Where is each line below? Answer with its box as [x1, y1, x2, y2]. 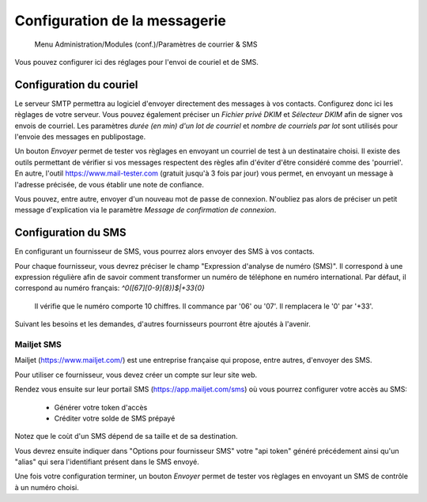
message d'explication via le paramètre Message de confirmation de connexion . [14, 206, 277, 215]
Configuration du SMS [14, 226, 127, 240]
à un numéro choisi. [14, 482, 79, 492]
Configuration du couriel [14, 77, 138, 91]
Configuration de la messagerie [14, 12, 227, 29]
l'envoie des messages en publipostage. [14, 132, 146, 142]
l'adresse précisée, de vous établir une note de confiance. [14, 179, 205, 189]
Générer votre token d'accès [54, 402, 148, 412]
